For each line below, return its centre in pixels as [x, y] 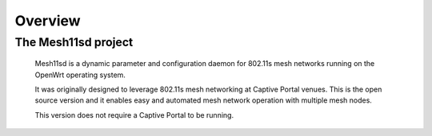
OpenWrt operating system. [80, 75]
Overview [48, 21]
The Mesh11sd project [74, 42]
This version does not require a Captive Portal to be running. [134, 115]
